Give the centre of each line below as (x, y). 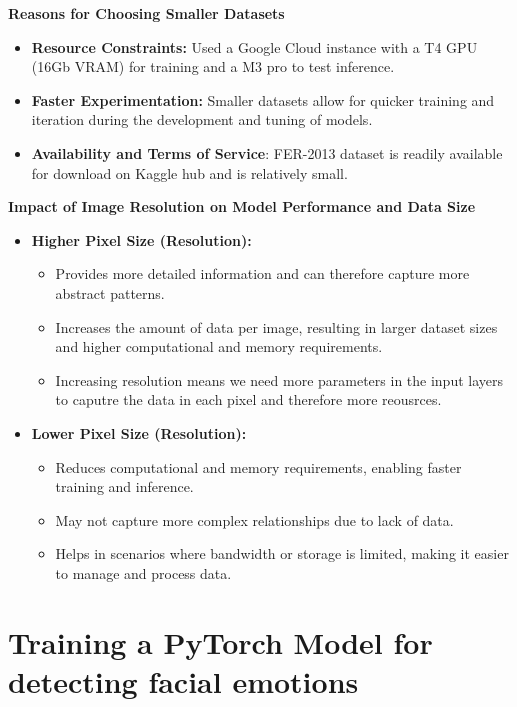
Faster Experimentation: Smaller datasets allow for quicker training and (263, 99)
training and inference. (124, 486)
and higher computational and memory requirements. (219, 346)
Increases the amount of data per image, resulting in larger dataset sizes (276, 326)
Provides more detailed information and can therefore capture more (262, 273)
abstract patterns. (110, 292)
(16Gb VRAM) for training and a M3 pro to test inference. (213, 66)
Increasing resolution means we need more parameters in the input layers (279, 379)
